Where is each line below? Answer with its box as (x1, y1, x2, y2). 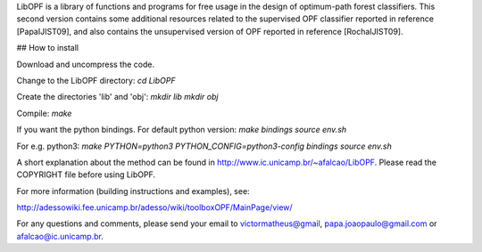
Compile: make (16, 108, 72, 118)
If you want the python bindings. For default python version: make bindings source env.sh (16, 125, 347, 135)
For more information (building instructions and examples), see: (16, 185, 250, 196)
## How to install (16, 43, 79, 53)
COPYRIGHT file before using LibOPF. (16, 169, 156, 180)
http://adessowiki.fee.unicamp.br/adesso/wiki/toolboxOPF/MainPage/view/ (16, 202, 294, 213)
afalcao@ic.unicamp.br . (16, 231, 104, 241)
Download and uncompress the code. (16, 59, 155, 69)
